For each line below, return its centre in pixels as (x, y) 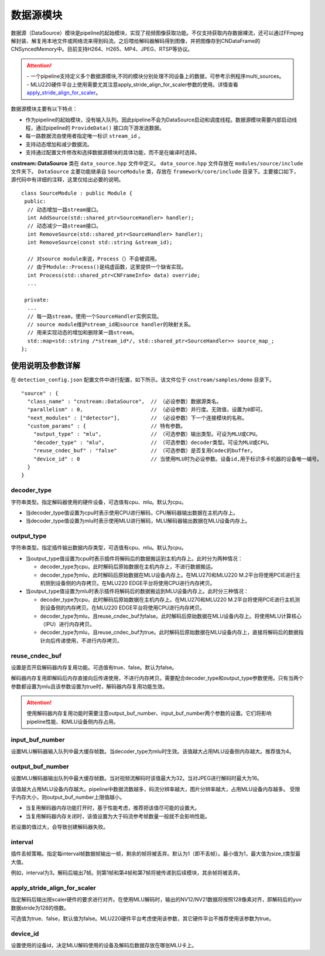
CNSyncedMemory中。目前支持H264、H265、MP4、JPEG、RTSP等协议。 (102, 49)
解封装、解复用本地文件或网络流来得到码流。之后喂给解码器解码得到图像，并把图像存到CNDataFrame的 (136, 40)
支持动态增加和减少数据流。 (59, 144)
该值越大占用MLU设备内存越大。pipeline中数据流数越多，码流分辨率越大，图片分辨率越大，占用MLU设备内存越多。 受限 (155, 789)
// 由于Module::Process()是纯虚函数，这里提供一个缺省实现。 (107, 267)
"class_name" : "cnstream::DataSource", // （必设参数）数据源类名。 (124, 401)
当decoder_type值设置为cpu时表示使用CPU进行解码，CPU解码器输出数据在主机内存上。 (132, 513)
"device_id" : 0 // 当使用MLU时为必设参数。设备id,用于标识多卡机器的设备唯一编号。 (177, 459)
